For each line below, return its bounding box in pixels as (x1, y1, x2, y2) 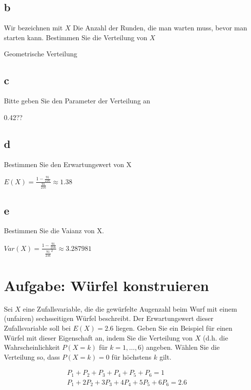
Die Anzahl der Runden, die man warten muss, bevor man (73, 23, 248, 33)
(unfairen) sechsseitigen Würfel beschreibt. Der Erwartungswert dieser (4, 313, 213, 323)
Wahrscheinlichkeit (4, 342, 60, 352)
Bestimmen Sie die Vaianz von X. (4, 225, 104, 236)
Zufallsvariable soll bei (4, 323, 71, 333)
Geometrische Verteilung (4, 49, 77, 59)
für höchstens (111, 351, 152, 362)
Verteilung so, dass (4, 351, 60, 362)
